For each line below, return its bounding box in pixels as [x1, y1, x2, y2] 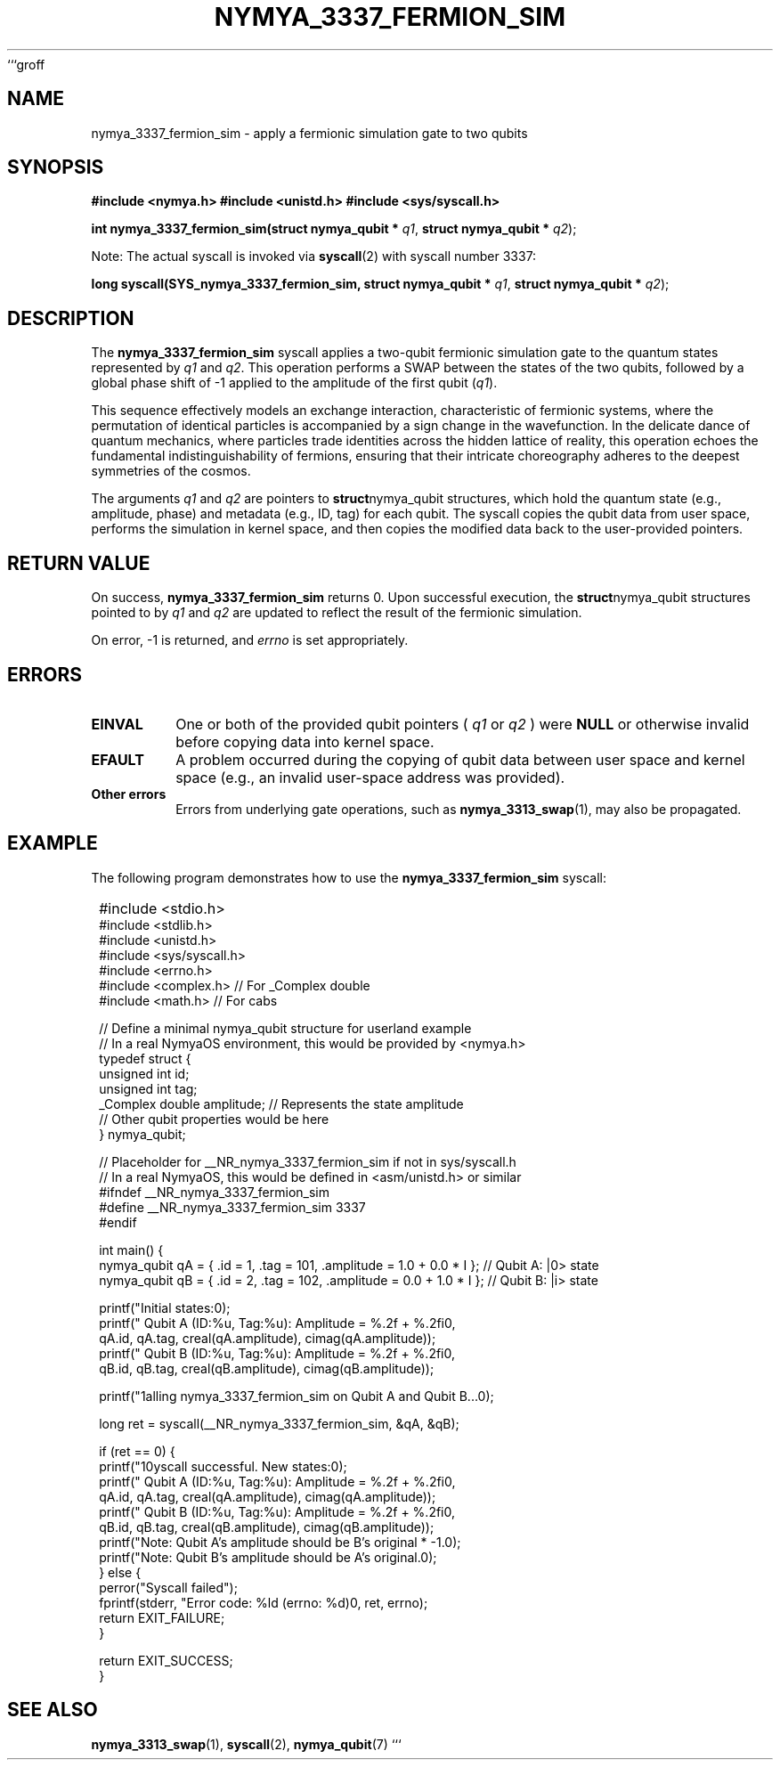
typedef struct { [99, 1050, 191, 1066]
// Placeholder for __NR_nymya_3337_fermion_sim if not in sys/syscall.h [99, 1153, 516, 1169]
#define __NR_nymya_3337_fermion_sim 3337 [99, 1199, 366, 1215]
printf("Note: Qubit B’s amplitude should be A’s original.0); [99, 1549, 437, 1565]
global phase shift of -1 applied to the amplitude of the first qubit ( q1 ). [91, 375, 498, 391]
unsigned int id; [99, 1065, 190, 1081]
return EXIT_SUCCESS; [99, 1652, 233, 1668]
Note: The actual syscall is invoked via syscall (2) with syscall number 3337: [91, 248, 537, 265]
